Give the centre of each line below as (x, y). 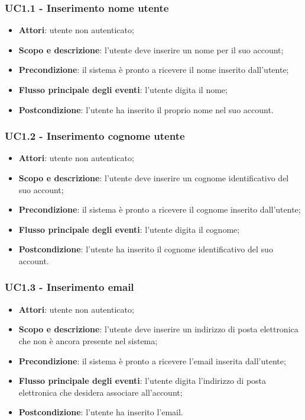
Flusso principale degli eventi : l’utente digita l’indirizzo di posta (142, 381)
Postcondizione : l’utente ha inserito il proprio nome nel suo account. (146, 109)
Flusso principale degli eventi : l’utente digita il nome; (123, 89)
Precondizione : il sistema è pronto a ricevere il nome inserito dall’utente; (154, 70)
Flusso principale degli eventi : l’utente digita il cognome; (129, 229)
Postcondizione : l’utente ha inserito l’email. (101, 412)
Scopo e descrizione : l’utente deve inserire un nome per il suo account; (151, 49)
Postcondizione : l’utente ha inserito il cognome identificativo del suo (146, 249)
